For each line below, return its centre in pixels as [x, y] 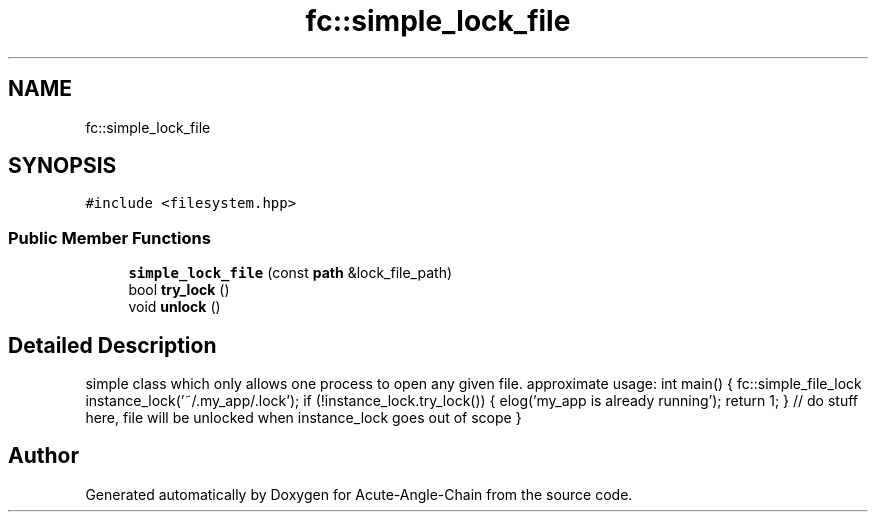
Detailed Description [112, 345]
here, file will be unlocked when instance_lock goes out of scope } [303, 418]
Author [43, 456]
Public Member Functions [109, 237]
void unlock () [174, 307]
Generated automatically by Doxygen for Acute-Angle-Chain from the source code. [359, 494]
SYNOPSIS [62, 166]
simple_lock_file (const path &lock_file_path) [290, 273]
